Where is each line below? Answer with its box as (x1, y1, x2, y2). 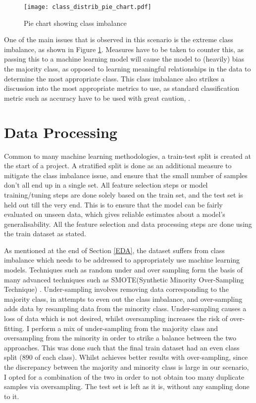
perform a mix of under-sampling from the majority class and (31, 323, 218, 333)
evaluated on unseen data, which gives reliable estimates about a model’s (4, 209, 225, 219)
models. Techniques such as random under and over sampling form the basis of (4, 265, 243, 275)
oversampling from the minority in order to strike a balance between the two (4, 333, 236, 343)
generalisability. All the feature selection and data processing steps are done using (4, 218, 252, 229)
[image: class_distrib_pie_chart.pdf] (24, 3, 152, 10)
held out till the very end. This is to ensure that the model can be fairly (4, 199, 223, 209)
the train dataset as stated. (4, 228, 86, 239)
